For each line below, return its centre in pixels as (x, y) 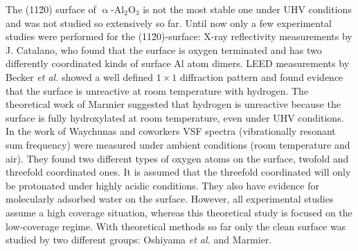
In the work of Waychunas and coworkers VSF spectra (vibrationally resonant (171, 131)
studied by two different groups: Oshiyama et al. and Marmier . (139, 240)
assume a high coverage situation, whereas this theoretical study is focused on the (179, 212)
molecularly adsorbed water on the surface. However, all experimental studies (170, 199)
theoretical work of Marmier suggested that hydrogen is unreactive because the (173, 104)
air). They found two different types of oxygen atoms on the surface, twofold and (177, 158)
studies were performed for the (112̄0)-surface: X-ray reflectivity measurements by (179, 36)
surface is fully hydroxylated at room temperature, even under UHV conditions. (175, 117)
